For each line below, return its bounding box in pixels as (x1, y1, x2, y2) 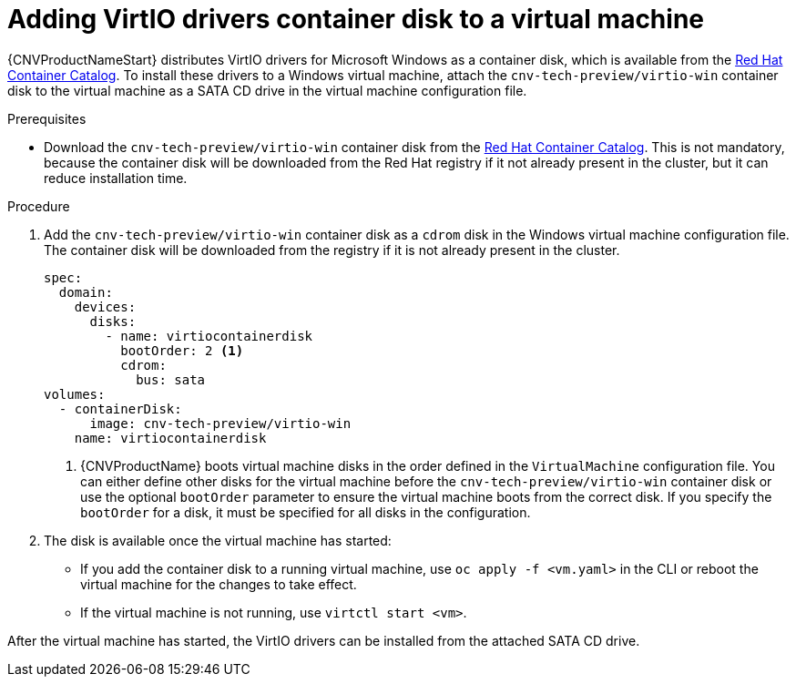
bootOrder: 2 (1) (120, 342, 244, 358)
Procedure (7, 198, 70, 214)
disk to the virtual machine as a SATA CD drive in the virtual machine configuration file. (7, 82, 527, 98)
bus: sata (136, 372, 206, 387)
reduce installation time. (44, 169, 188, 186)
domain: (58, 284, 113, 300)
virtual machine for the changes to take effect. (80, 576, 357, 592)
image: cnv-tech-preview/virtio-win (89, 415, 352, 431)
